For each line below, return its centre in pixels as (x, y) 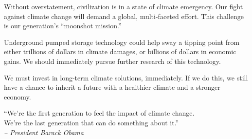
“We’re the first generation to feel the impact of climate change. (99, 113)
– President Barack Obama (44, 132)
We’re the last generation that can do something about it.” (91, 122)
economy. (18, 96)
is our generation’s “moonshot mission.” (63, 26)
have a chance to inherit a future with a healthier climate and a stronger (112, 87)
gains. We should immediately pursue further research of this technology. (112, 61)
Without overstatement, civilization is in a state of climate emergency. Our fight (124, 6)
